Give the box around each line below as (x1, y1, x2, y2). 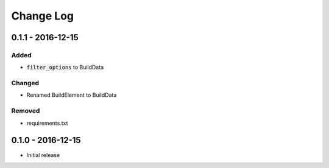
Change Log (11, 9, 74, 23)
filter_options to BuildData (26, 64, 104, 71)
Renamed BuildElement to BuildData (26, 91, 117, 99)
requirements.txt (26, 119, 68, 127)
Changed (11, 79, 40, 88)
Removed (11, 107, 40, 115)
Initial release (26, 151, 60, 158)
